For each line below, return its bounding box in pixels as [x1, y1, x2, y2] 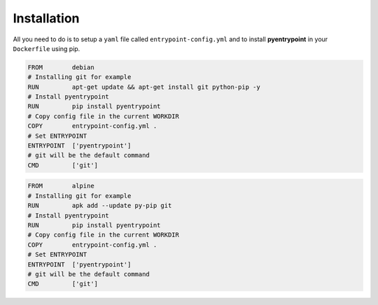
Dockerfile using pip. [13, 44, 80, 52]
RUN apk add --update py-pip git [27, 201, 172, 210]
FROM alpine [27, 182, 94, 190]
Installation [13, 10, 80, 26]
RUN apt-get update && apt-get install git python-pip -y [27, 83, 260, 91]
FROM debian [27, 63, 94, 71]
